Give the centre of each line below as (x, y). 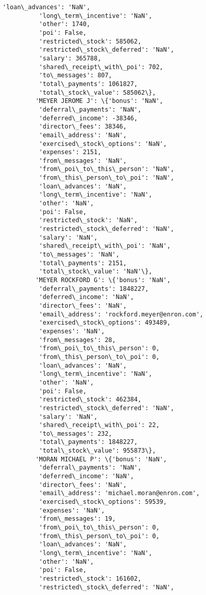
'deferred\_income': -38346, (88, 118)
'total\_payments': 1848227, (88, 442)
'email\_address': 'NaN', (83, 135)
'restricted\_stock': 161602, (90, 578)
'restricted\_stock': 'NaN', (88, 220)
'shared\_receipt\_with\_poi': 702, (101, 67)
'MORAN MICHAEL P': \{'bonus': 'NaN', (101, 459)
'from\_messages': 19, (77, 519)
